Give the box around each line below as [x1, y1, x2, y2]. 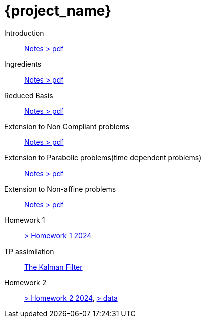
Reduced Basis [4, 91, 53, 100]
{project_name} [4, 2, 112, 19]
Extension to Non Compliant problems [4, 122, 130, 131]
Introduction [4, 28, 44, 37]
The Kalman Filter [24, 262, 83, 271]
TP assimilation [4, 247, 54, 256]
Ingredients [4, 59, 42, 68]
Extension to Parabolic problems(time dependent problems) [4, 153, 202, 162]
